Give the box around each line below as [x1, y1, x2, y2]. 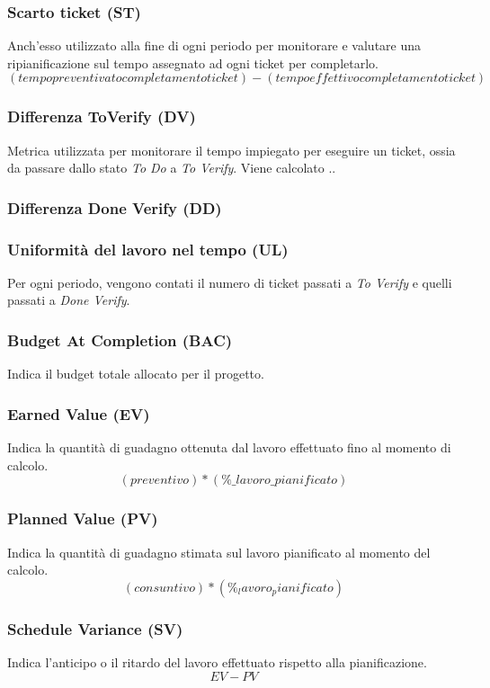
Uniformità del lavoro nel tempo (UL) [7, 237, 289, 260]
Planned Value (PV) [7, 507, 158, 530]
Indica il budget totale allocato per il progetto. [7, 364, 264, 383]
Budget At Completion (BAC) [7, 328, 233, 351]
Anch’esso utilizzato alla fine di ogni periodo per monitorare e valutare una [7, 36, 422, 55]
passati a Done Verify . [7, 290, 130, 309]
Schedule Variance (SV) [7, 617, 183, 639]
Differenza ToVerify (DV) [7, 105, 196, 128]
